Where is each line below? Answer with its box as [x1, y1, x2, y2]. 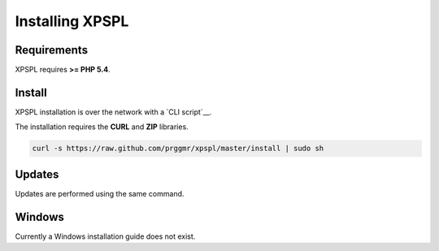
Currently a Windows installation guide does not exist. [15, 232, 196, 241]
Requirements [15, 43, 89, 57]
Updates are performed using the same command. [15, 188, 185, 198]
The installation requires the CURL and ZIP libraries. [15, 122, 189, 132]
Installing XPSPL [15, 12, 129, 30]
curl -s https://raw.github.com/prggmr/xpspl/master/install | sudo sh [32, 144, 324, 154]
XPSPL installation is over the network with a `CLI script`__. [15, 106, 212, 117]
